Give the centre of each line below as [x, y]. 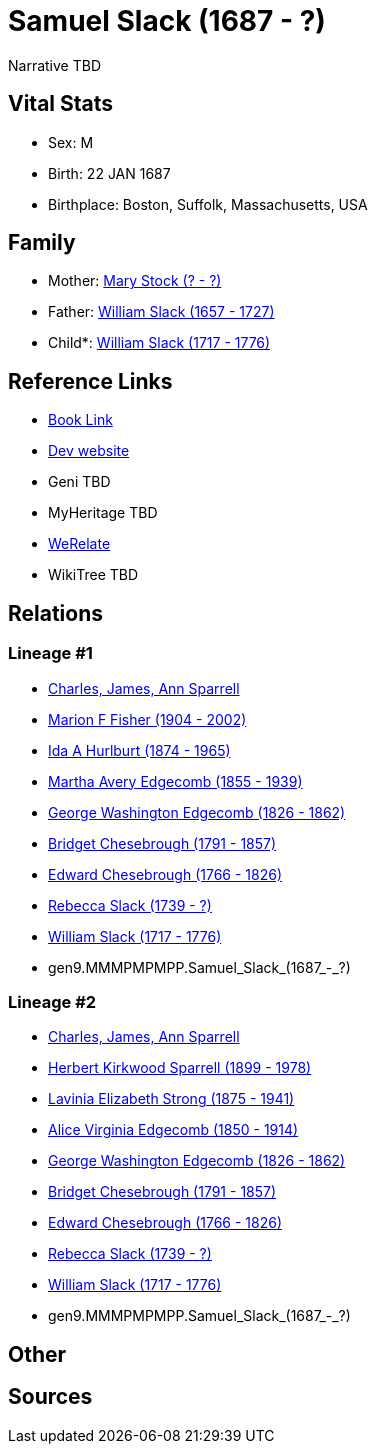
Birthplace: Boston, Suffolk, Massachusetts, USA [208, 204]
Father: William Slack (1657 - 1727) [161, 312]
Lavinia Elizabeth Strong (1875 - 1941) [171, 1099]
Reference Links [90, 381]
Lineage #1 [50, 653]
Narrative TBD [54, 65]
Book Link [80, 420]
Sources [50, 1397]
